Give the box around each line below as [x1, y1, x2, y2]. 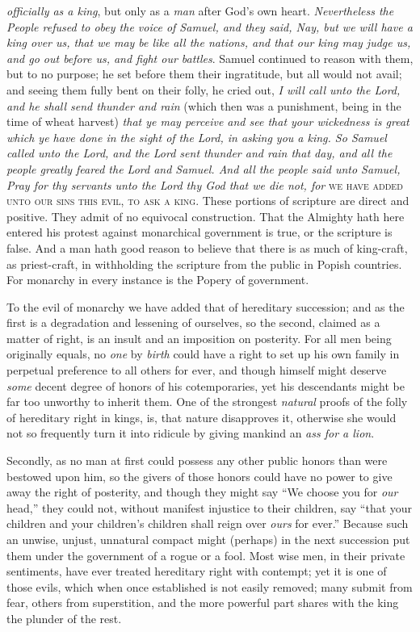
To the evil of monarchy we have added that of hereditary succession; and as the [6, 298, 405, 315]
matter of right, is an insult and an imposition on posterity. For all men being [6, 329, 392, 346]
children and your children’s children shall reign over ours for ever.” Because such [6, 515, 409, 532]
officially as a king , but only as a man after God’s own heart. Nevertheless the [6, 2, 394, 19]
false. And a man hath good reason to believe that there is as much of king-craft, [6, 239, 408, 256]
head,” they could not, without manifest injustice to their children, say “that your [6, 499, 413, 516]
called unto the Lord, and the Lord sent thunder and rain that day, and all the [6, 144, 393, 161]
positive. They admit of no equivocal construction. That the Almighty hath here [6, 207, 405, 224]
